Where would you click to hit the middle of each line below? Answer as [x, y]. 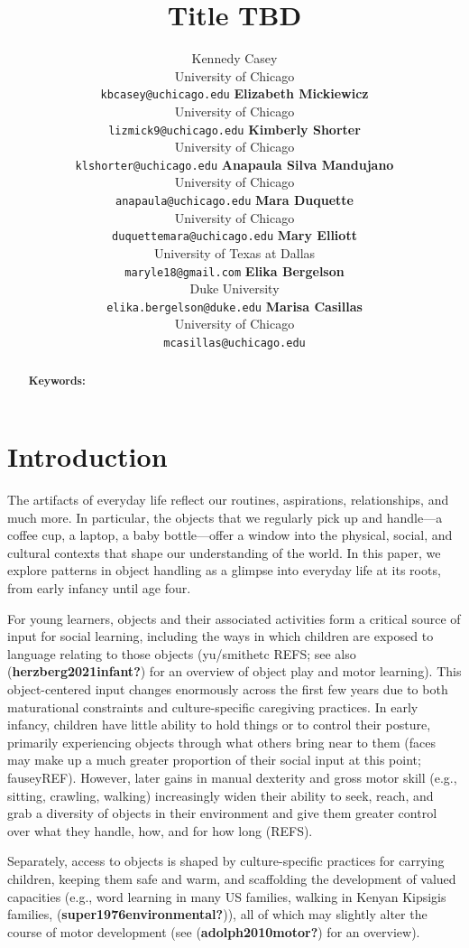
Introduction [87, 456]
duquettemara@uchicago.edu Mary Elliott [234, 235]
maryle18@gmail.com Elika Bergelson [234, 270]
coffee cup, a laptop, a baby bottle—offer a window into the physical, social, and [230, 535]
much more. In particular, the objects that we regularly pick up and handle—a [225, 517]
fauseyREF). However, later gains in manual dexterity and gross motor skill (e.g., [232, 778]
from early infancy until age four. [99, 588]
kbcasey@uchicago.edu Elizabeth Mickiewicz [234, 93]
